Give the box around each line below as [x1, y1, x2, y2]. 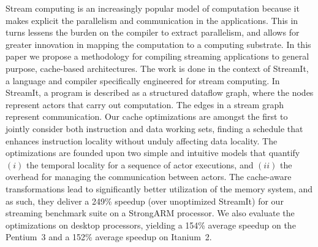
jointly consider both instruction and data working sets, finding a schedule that [6, 122, 303, 135]
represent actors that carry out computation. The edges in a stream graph [6, 98, 284, 111]
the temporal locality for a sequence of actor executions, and [26, 158, 254, 171]
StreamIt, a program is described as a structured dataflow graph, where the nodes [6, 86, 314, 99]
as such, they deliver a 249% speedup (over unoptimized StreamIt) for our [6, 194, 284, 207]
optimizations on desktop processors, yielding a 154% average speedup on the [6, 218, 296, 231]
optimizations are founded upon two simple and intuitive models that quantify [6, 146, 300, 159]
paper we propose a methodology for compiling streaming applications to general [6, 50, 309, 63]
